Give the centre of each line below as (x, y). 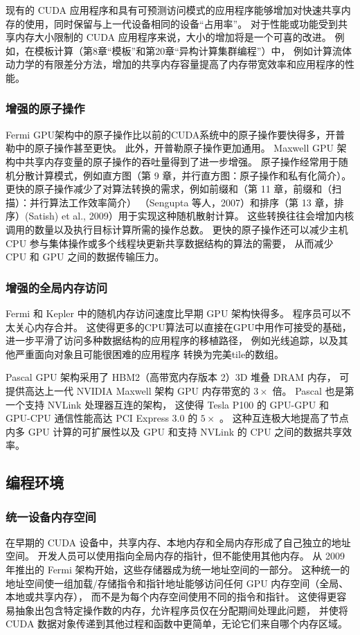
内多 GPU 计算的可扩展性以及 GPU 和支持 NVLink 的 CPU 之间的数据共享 (174, 431)
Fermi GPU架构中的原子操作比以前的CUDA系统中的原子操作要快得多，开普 (175, 134)
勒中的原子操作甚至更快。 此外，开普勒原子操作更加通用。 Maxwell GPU (170, 148)
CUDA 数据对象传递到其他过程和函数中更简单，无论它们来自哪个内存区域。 (177, 624)
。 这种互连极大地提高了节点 (284, 418)
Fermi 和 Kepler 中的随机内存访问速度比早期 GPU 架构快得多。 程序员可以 (173, 313)
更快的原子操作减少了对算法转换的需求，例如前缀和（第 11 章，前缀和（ (169, 189)
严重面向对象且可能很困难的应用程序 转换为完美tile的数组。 (150, 354)
